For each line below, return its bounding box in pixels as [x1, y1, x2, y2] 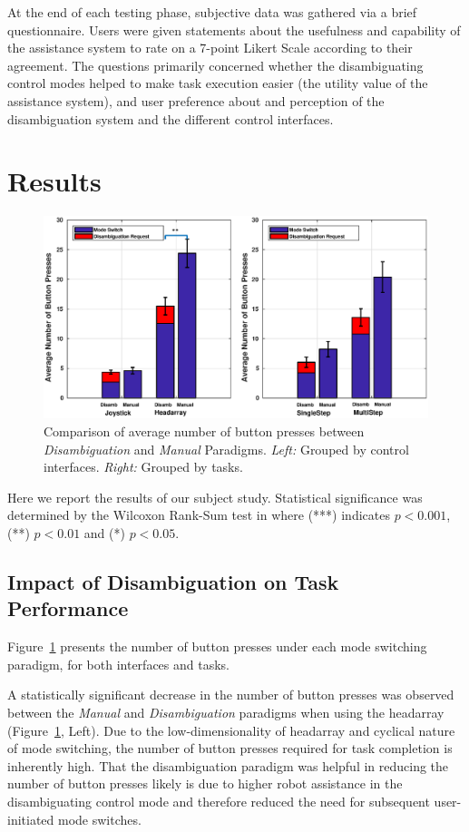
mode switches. [58, 809, 142, 828]
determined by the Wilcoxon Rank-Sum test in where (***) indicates [7, 505, 390, 524]
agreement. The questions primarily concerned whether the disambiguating [7, 55, 424, 74]
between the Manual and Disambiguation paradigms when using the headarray [7, 702, 445, 721]
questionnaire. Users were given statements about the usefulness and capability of [7, 20, 461, 39]
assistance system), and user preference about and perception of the [7, 91, 385, 110]
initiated [7, 809, 54, 828]
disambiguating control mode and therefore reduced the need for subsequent [7, 791, 430, 810]
